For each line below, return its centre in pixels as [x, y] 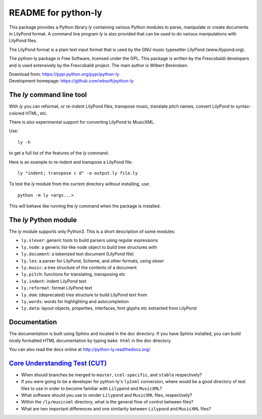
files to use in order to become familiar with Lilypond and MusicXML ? [91, 388]
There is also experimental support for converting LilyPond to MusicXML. [82, 122]
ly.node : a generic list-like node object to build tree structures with [89, 247]
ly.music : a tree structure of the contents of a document [79, 267]
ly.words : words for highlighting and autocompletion [75, 301]
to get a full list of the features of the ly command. [59, 153]
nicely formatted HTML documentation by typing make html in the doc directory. [90, 340]
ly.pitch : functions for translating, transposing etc [73, 274]
